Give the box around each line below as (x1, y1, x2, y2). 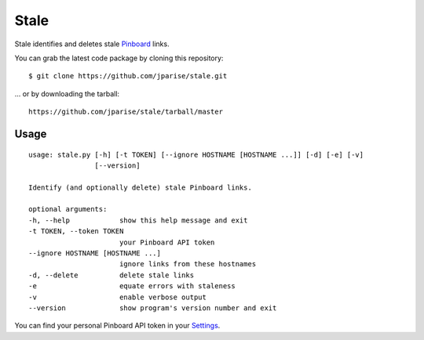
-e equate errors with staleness (28, 282, 236, 291)
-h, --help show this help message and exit (28, 215, 248, 225)
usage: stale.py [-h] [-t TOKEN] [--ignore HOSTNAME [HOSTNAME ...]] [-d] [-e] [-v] (28, 150, 364, 159)
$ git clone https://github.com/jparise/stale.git (28, 71, 228, 81)
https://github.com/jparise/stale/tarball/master (28, 107, 224, 117)
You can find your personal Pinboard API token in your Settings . (14, 321, 221, 331)
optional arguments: (28, 204, 108, 214)
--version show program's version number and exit (28, 303, 277, 313)
